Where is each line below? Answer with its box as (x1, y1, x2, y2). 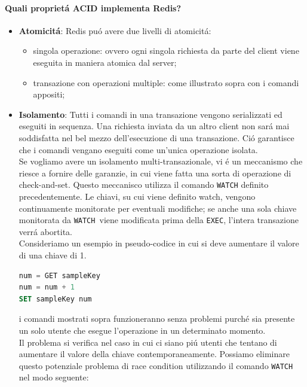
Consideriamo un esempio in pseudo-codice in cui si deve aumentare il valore (19, 237, 299, 249)
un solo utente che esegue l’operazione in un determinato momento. (19, 324, 266, 336)
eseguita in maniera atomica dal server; (33, 56, 177, 68)
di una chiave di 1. (19, 249, 87, 261)
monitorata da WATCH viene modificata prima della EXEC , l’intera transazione (19, 214, 299, 226)
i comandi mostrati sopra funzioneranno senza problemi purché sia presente (19, 312, 295, 325)
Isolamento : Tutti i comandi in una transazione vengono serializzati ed (19, 108, 283, 120)
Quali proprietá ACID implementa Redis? (5, 1, 182, 14)
